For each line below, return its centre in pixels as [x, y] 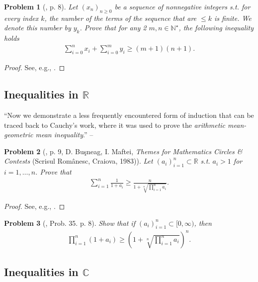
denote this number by [38, 28]
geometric [19, 135]
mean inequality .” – [64, 135]
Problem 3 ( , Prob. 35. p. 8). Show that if [70, 223]
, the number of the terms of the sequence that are [121, 18]
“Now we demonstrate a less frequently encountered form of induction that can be [129, 115]
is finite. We [233, 18]
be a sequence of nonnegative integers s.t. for [182, 6]
